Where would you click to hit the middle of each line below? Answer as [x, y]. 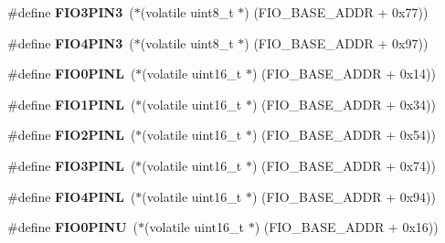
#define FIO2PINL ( [72, 135]
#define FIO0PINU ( [73, 227]
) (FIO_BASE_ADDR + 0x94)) [344, 196]
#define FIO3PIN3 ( [71, 12]
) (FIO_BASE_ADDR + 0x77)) [336, 12]
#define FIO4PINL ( [72, 196]
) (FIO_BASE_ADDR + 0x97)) [336, 42]
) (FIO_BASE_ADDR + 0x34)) [344, 104]
